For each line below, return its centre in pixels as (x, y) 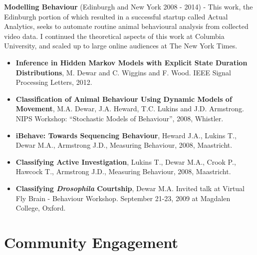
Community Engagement (91, 242)
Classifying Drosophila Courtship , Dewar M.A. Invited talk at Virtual (130, 188)
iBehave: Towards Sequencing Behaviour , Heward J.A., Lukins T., (126, 135)
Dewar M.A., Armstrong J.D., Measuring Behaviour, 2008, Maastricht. (124, 145)
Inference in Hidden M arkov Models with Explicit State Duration (131, 62)
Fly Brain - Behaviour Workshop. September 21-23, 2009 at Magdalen (123, 198)
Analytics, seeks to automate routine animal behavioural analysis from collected (126, 26)
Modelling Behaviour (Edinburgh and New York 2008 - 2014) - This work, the (128, 6)
